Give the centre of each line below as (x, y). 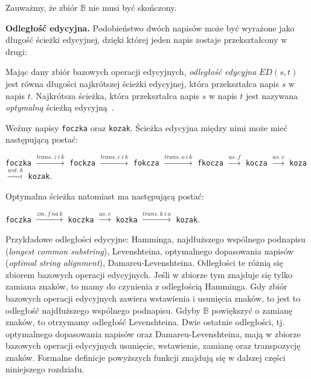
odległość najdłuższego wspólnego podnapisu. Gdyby (103, 310)
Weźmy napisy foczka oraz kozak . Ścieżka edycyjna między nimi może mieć (146, 127)
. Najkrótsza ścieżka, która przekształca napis (115, 95)
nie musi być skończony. (133, 7)
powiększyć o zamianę (252, 310)
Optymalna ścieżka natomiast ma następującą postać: (105, 196)
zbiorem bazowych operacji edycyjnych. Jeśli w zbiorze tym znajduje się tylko (149, 274)
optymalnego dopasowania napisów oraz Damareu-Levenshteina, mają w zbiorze (153, 333)
